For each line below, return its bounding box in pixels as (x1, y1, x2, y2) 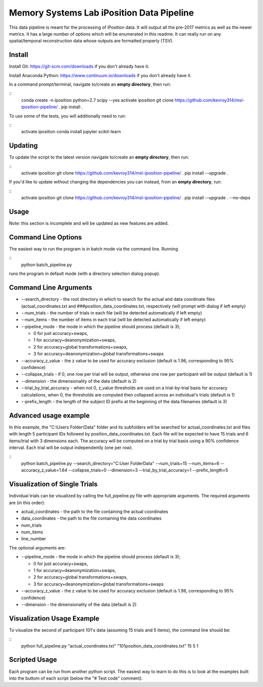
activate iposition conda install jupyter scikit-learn (21, 129, 121, 135)
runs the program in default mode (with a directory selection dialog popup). (9, 271, 160, 276)
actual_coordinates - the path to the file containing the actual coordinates (21, 509, 169, 514)
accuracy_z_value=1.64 (21, 467, 68, 473)
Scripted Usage (9, 656, 57, 664)
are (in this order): (9, 500, 45, 506)
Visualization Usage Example (9, 614, 100, 623)
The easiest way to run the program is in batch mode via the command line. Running (9, 246, 178, 252)
